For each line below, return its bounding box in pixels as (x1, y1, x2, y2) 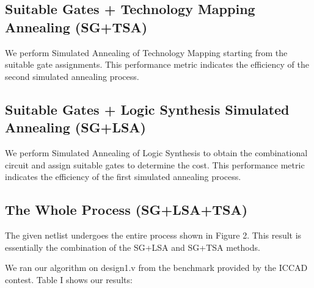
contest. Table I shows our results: (5, 273, 133, 286)
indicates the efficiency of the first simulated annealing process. (5, 170, 241, 183)
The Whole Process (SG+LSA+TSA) (5, 200, 248, 219)
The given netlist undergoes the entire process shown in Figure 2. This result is (5, 228, 302, 241)
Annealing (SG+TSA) (5, 17, 148, 36)
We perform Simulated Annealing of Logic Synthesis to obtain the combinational (5, 146, 308, 159)
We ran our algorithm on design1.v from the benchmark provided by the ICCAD (5, 261, 308, 274)
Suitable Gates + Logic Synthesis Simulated (5, 99, 290, 118)
